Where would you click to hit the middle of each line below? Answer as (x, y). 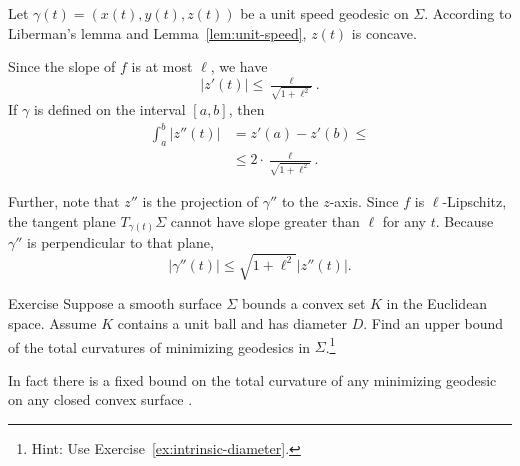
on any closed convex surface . (100, 399)
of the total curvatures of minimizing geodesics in (159, 346)
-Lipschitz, (474, 201)
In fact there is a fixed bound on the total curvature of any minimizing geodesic (252, 379)
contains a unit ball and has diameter (232, 323)
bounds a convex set (303, 303)
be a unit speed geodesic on (324, 13)
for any (404, 220)
